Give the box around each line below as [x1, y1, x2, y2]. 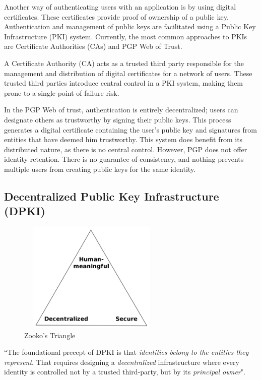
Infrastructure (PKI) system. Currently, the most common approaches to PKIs [4, 31, 247, 41]
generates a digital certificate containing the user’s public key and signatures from [4, 124, 257, 135]
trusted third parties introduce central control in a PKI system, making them [4, 78, 243, 88]
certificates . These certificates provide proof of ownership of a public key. [4, 11, 229, 22]
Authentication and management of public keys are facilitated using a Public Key [4, 21, 256, 32]
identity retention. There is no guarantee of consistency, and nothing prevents [4, 154, 244, 164]
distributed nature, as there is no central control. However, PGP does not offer [4, 144, 247, 154]
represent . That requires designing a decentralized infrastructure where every [4, 356, 239, 367]
